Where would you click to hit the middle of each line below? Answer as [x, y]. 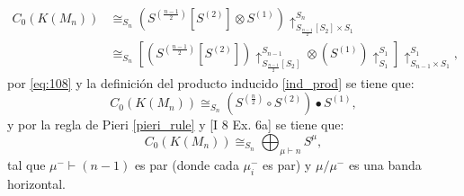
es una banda [385, 164]
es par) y [287, 164]
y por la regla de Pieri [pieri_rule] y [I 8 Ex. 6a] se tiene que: [176, 125]
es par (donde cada [187, 164]
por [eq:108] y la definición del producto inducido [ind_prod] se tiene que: [211, 82]
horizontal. [37, 183]
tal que [27, 164]
